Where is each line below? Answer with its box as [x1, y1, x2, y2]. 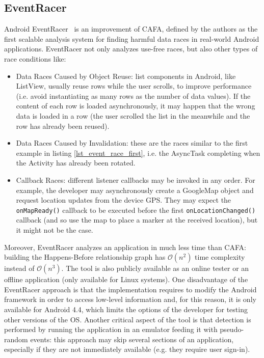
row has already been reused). [16, 120, 110, 131]
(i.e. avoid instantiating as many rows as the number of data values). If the [16, 90, 251, 101]
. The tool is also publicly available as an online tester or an [61, 263, 249, 273]
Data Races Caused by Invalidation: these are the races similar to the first [16, 137, 248, 148]
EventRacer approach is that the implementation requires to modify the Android [4, 284, 257, 294]
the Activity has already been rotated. [16, 157, 136, 168]
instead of [4, 263, 35, 273]
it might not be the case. [16, 224, 93, 235]
